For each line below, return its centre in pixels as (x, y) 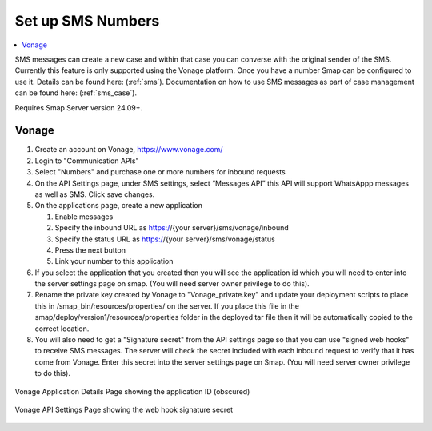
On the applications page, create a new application (119, 206)
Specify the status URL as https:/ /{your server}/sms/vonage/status (165, 239)
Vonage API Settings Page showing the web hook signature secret (124, 409)
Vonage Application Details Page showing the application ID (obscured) (132, 391)
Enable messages (84, 217)
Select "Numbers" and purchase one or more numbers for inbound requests (160, 172)
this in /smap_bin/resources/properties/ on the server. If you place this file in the (167, 306)
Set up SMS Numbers (87, 21)
